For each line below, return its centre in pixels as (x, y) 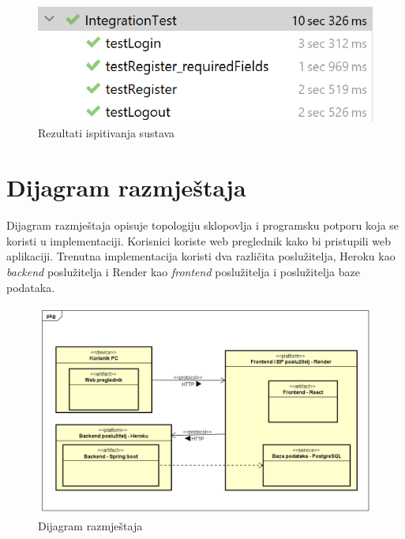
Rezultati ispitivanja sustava (107, 133)
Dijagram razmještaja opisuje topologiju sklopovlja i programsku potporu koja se (203, 225)
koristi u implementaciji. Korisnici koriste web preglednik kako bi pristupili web (199, 240)
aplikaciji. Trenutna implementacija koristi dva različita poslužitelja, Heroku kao (201, 256)
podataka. (31, 287)
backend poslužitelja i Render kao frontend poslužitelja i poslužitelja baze (183, 271)
